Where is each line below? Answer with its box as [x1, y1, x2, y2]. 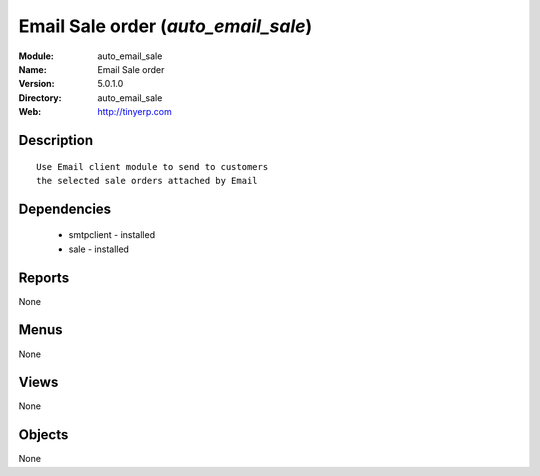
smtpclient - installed [68, 229, 155, 241]
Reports [18, 269, 70, 286]
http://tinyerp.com [97, 106, 172, 118]
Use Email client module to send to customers [36, 161, 269, 172]
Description [18, 131, 94, 149]
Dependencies [18, 200, 112, 217]
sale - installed [68, 243, 130, 255]
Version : [18, 78, 55, 90]
